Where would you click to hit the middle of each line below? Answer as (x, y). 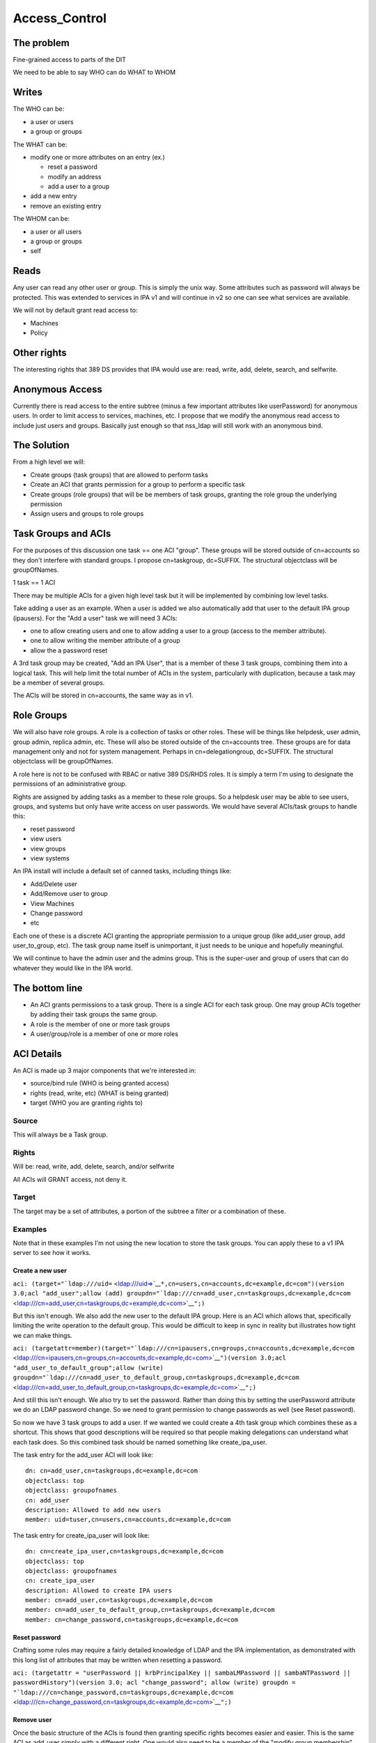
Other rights (40, 352)
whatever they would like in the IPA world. (73, 968)
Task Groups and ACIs (62, 534)
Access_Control (60, 18)
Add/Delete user (54, 884)
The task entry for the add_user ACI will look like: (83, 1454)
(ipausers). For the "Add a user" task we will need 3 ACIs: (95, 618)
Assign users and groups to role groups (87, 514)
